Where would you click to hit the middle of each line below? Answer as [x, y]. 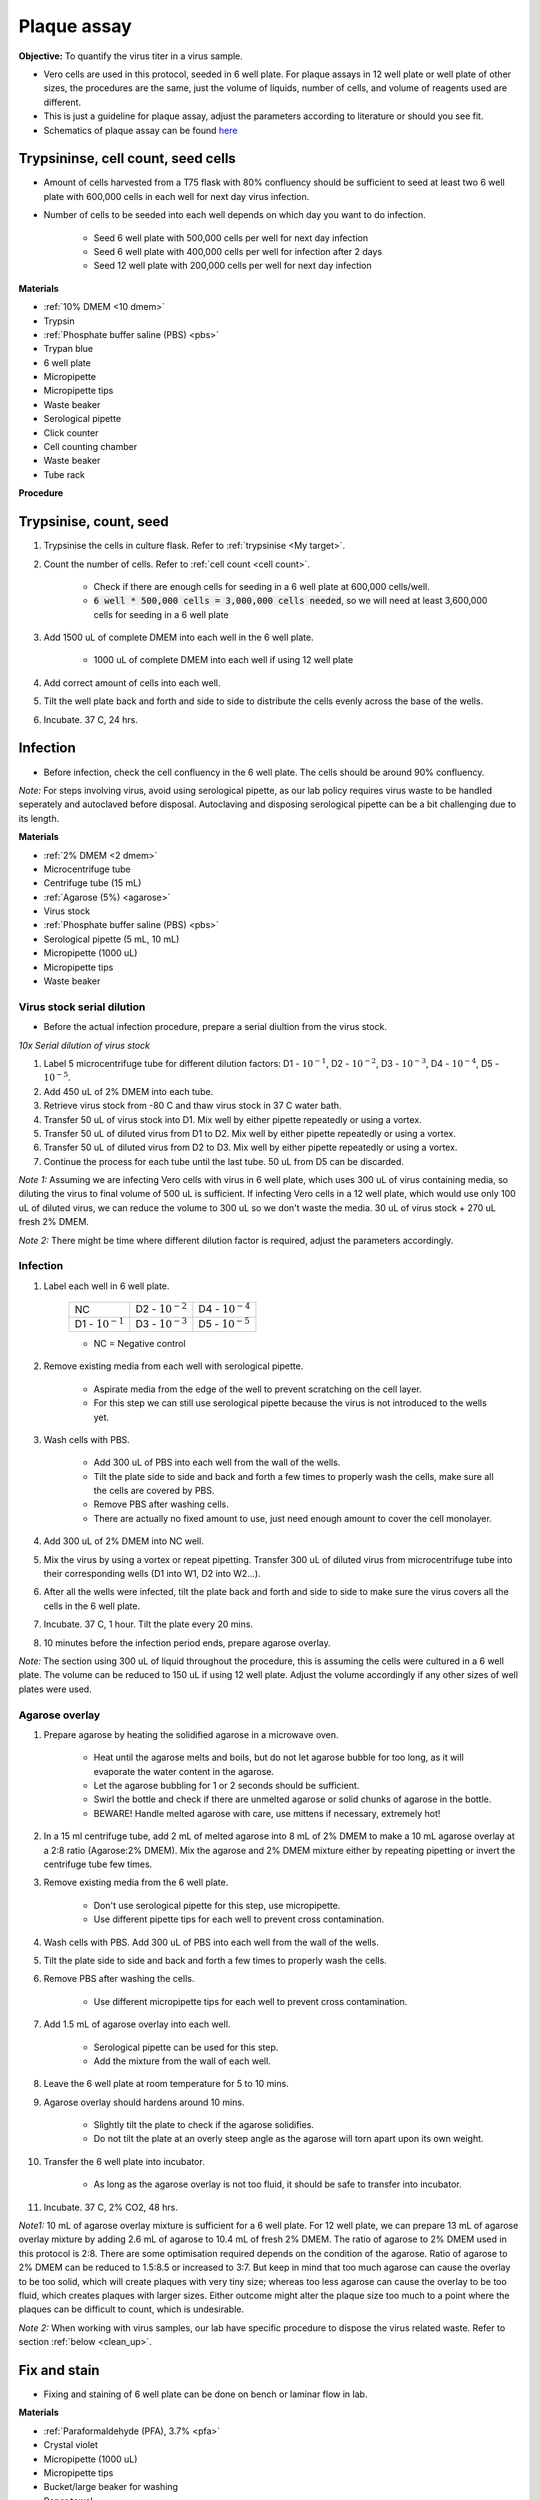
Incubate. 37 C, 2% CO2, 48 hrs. [111, 2207]
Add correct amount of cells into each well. [132, 682]
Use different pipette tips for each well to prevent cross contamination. [239, 1919]
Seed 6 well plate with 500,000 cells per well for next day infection [231, 237]
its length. [39, 818]
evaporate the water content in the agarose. [184, 1771]
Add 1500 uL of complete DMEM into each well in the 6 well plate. [178, 637]
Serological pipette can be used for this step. [186, 2047]
